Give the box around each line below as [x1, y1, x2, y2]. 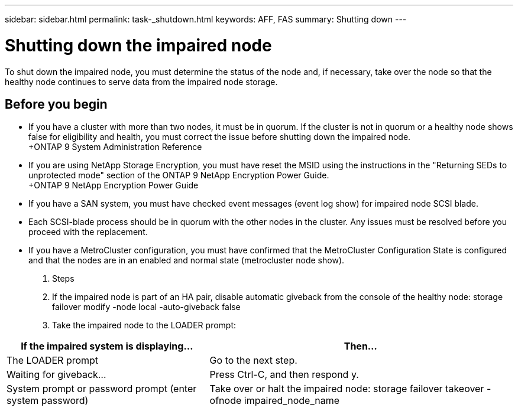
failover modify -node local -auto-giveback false [52, 302, 241, 312]
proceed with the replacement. [28, 227, 148, 237]
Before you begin [5, 96, 108, 112]
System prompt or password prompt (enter [7, 383, 197, 395]
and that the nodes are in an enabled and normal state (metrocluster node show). [28, 255, 345, 266]
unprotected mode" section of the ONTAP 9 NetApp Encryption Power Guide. [28, 170, 329, 181]
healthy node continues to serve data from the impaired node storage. [5, 76, 278, 87]
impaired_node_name [244, 394, 339, 407]
